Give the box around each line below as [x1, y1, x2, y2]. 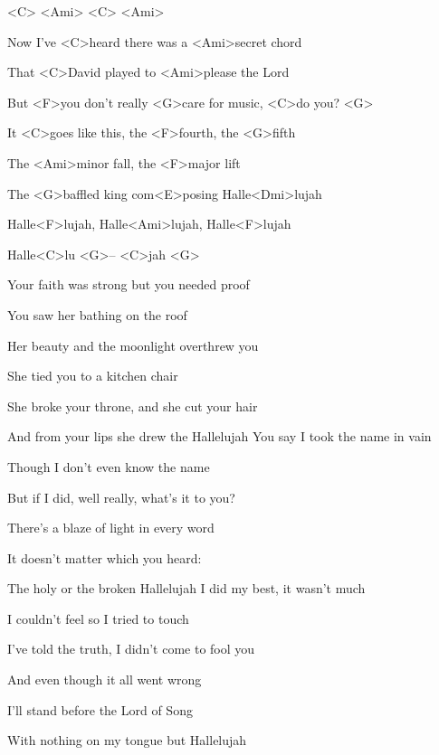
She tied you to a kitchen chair [7, 366, 178, 385]
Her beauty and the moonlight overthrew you [7, 335, 259, 354]
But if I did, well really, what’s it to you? [7, 487, 235, 506]
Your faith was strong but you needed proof [7, 275, 250, 294]
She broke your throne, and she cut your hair [7, 396, 258, 415]
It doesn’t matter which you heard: [7, 548, 202, 567]
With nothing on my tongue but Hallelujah [7, 731, 247, 750]
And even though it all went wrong [7, 670, 202, 689]
